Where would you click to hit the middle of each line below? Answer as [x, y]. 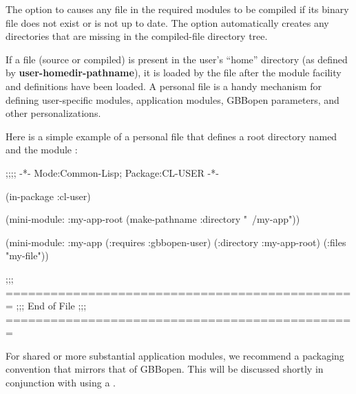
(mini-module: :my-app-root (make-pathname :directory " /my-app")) [153, 219]
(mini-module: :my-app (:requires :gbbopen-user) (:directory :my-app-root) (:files [176, 242]
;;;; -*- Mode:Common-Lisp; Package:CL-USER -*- [112, 172]
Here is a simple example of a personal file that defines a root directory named [171, 136]
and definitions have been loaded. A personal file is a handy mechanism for [164, 86]
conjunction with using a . [61, 383]
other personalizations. [53, 113]
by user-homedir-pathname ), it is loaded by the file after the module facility [174, 73]
